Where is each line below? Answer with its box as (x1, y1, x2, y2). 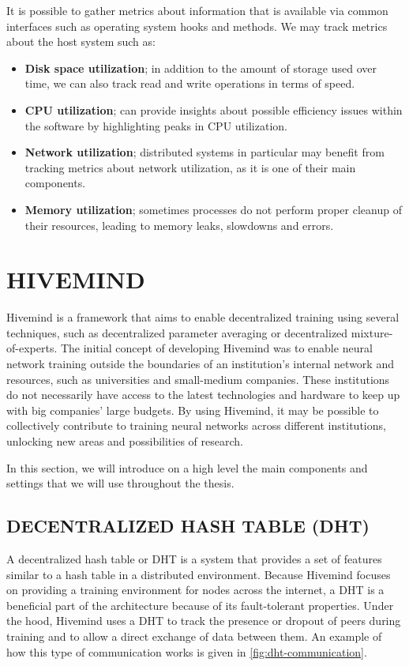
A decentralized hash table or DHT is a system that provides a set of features (6, 550, 382, 566)
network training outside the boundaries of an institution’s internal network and (6, 356, 394, 372)
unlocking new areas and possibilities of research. (6, 433, 243, 449)
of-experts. (6, 340, 58, 356)
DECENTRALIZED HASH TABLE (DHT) (6, 514, 370, 538)
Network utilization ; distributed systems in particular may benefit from (24, 144, 385, 160)
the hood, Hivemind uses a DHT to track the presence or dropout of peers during (6, 612, 401, 629)
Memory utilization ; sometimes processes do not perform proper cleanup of (24, 201, 402, 217)
